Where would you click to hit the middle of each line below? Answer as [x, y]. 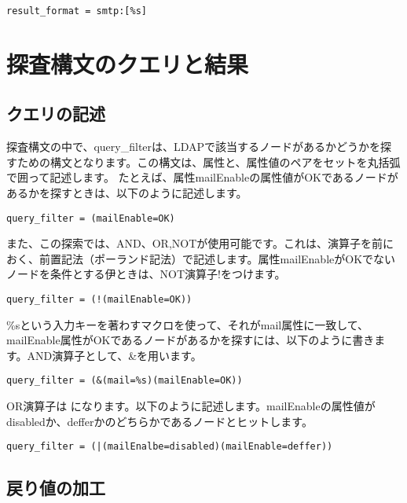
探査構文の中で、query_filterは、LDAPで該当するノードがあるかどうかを [194, 147]
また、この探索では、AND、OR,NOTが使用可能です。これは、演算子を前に [200, 243]
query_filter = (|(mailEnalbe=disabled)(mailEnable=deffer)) [170, 447]
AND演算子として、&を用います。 [114, 355]
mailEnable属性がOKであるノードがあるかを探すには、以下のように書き [191, 340]
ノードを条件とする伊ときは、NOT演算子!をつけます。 [146, 274]
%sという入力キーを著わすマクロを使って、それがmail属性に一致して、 [188, 324]
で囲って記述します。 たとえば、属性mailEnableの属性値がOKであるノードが [202, 177]
